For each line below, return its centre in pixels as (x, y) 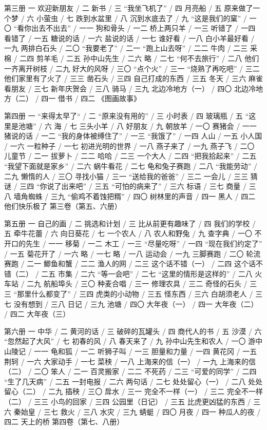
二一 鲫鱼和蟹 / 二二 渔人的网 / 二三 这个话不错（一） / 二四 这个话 (141, 263)
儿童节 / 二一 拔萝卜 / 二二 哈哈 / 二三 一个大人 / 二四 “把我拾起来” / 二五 (130, 156)
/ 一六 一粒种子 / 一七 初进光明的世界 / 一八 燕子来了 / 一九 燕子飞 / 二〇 (129, 145)
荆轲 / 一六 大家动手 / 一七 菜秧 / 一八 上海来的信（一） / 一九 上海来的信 (130, 361)
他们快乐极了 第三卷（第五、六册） (63, 206)
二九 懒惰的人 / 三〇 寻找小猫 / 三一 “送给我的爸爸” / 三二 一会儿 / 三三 (126, 176)
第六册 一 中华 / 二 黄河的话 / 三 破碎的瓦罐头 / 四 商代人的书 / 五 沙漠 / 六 (133, 331)
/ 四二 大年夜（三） (37, 314)
